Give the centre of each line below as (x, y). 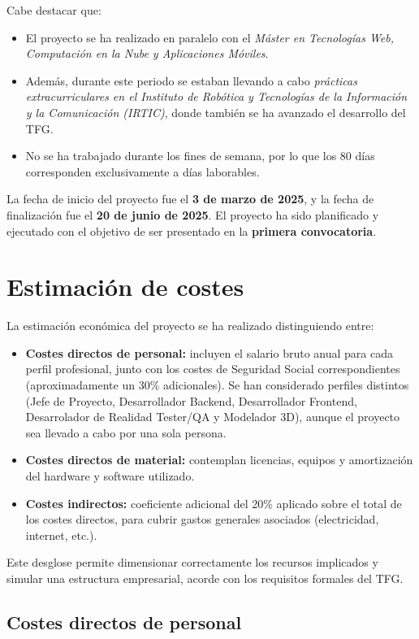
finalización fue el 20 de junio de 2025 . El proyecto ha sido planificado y (193, 214)
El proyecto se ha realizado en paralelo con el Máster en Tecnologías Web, (209, 37)
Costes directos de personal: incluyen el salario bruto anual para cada (209, 352)
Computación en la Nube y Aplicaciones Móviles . (147, 53)
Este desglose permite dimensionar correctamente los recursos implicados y (192, 562)
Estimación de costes (125, 287)
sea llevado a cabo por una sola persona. (126, 432)
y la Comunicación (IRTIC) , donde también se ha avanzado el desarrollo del (216, 112)
